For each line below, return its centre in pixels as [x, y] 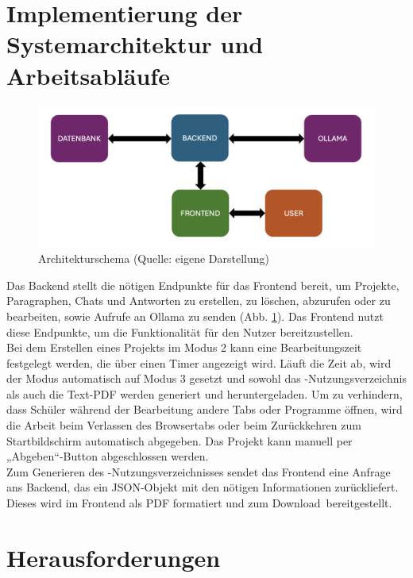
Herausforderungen [114, 557]
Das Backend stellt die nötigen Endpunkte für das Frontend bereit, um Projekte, [203, 285]
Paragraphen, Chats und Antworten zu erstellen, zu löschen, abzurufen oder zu [199, 301]
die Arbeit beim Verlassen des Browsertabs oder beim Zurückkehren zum [184, 425]
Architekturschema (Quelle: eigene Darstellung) [154, 258]
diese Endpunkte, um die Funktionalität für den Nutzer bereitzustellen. [180, 331]
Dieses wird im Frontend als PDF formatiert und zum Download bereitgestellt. [199, 503]
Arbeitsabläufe [88, 75]
